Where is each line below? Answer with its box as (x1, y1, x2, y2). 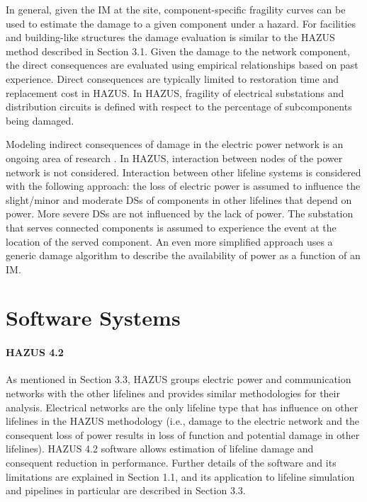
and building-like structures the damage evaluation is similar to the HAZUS (6, 30, 335, 45)
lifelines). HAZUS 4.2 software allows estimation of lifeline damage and (6, 441, 314, 456)
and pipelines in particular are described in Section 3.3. (6, 483, 246, 498)
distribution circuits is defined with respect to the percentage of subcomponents (6, 99, 352, 114)
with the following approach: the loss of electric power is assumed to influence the (6, 178, 361, 193)
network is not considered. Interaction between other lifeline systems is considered (6, 164, 361, 179)
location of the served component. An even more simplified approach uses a (6, 234, 333, 249)
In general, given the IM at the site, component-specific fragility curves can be (6, 2, 346, 16)
